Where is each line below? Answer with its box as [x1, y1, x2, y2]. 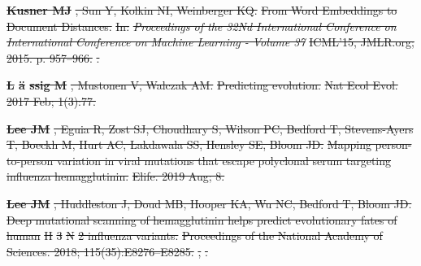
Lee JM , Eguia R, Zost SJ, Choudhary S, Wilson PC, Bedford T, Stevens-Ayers [7, 120, 414, 137]
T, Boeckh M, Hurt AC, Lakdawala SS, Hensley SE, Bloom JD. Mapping [7, 136, 371, 153]
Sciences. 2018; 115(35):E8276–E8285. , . [7, 242, 208, 259]
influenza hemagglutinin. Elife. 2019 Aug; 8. [7, 168, 225, 185]
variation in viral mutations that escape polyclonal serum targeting [56, 151, 392, 168]
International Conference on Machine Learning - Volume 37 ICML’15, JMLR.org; [7, 33, 414, 50]
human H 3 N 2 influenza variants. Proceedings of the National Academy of [7, 227, 383, 244]
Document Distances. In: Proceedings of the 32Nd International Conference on [7, 17, 397, 34]
